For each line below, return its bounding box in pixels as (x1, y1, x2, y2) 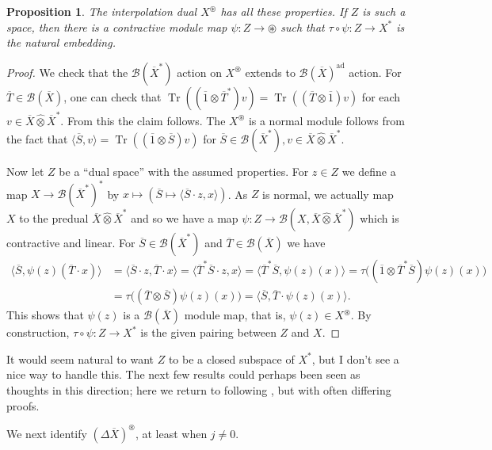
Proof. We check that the (6, 63, 128, 80)
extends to (245, 63, 296, 80)
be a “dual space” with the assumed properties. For (59, 163, 309, 180)
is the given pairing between (140, 324, 277, 341)
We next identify (6, 425, 87, 441)
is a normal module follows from (248, 112, 405, 128)
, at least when (135, 425, 208, 441)
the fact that (6, 131, 68, 147)
